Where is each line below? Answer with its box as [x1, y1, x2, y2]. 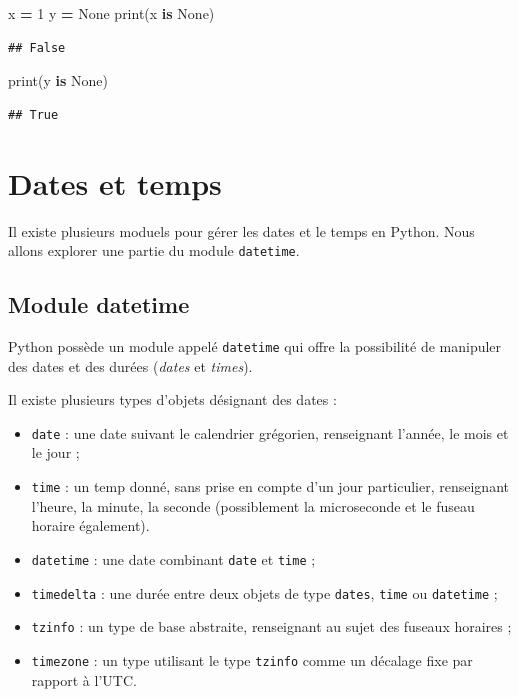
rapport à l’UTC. [31, 669, 137, 690]
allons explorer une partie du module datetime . [8, 240, 300, 261]
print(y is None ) [8, 70, 108, 91]
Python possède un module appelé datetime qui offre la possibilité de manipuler [8, 335, 502, 356]
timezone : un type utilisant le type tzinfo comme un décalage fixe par [31, 649, 473, 670]
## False [8, 40, 66, 55]
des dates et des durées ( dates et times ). [8, 355, 253, 376]
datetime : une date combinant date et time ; [31, 548, 316, 569]
